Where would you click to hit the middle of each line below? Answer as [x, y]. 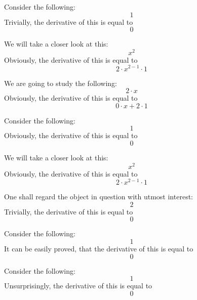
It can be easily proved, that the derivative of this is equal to [99, 249]
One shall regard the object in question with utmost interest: [98, 197]
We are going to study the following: [61, 83]
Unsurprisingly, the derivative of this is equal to [78, 286]
